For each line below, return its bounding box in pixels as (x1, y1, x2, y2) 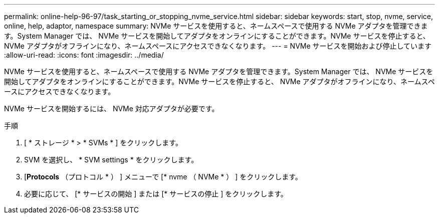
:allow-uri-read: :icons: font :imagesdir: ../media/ (4, 51, 164, 59)
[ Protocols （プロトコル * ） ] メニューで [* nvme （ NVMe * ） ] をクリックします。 (24, 172, 302, 181)
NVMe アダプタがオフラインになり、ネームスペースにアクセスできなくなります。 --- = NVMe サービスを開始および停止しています (4, 42, 432, 50)
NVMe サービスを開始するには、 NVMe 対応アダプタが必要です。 (4, 104, 219, 113)
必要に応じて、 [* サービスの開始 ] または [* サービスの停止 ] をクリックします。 (24, 189, 288, 198)
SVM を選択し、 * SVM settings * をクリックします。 (24, 155, 198, 164)
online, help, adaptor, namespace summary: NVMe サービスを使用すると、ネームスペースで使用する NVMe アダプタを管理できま (4, 22, 428, 30)
